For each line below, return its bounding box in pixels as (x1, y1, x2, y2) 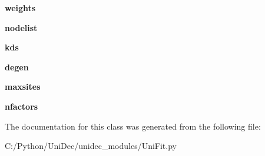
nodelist (5, 21, 38, 33)
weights (5, 2, 36, 13)
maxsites (5, 80, 41, 93)
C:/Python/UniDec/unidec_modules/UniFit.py (5, 140, 177, 152)
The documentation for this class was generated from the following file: (5, 120, 261, 132)
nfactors (5, 100, 38, 112)
